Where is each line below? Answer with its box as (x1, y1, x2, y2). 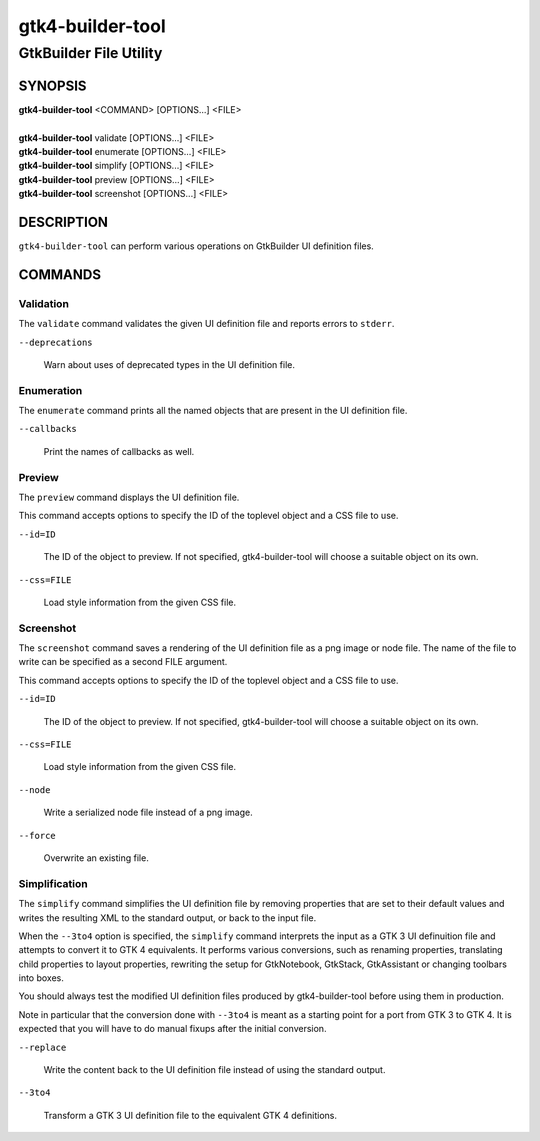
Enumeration (18, 383, 83, 397)
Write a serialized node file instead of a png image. (43, 806, 254, 819)
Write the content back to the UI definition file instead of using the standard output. (43, 1064, 386, 1076)
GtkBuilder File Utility (18, 44, 163, 62)
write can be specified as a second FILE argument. (18, 656, 228, 668)
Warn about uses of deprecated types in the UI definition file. (43, 358, 295, 370)
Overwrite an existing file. (43, 851, 149, 864)
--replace (18, 1041, 67, 1053)
